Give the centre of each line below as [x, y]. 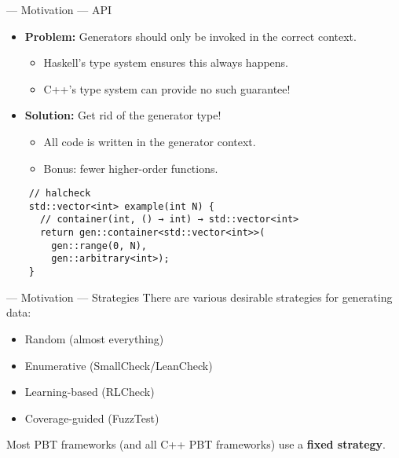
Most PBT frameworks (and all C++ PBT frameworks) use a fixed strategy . [196, 444]
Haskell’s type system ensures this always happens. [166, 62]
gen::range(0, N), [99, 245]
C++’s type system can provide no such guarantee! [167, 88]
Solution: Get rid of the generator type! [123, 115]
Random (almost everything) [94, 338]
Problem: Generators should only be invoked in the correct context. [190, 36]
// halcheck [60, 194]
